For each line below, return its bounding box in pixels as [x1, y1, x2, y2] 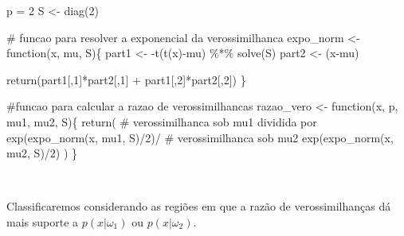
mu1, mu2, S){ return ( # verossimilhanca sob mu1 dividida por [6, 113, 317, 130]
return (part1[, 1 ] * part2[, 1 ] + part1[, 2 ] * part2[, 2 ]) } [6, 71, 246, 87]
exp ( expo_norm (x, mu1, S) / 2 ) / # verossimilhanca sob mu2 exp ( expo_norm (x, [6, 129, 394, 145]
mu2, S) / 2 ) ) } [6, 145, 78, 161]
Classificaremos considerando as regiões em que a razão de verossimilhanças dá [6, 198, 391, 215]
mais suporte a [6, 213, 79, 230]
